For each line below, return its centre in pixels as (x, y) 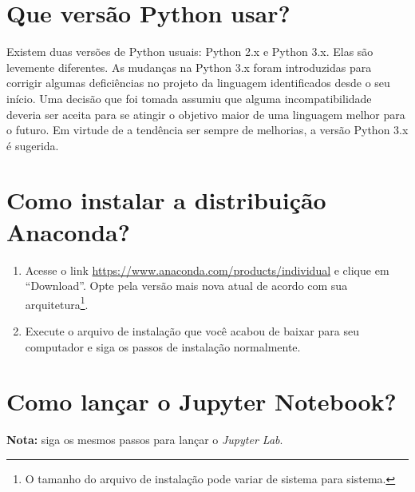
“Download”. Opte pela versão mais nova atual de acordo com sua (186, 286)
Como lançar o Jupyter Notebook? (202, 401)
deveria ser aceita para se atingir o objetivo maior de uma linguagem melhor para (206, 114)
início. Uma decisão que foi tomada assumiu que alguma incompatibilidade (189, 98)
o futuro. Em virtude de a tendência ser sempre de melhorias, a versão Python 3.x (207, 130)
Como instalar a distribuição (166, 200)
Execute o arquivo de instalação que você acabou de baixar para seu (192, 331)
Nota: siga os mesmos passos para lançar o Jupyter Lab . (145, 440)
